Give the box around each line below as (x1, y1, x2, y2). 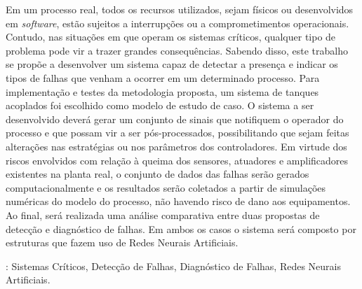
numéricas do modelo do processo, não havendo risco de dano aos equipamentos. (6, 194, 351, 209)
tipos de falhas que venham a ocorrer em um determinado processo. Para (6, 70, 320, 85)
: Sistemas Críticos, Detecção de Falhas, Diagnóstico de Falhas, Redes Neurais (6, 258, 342, 273)
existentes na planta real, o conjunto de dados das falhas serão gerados (6, 167, 309, 181)
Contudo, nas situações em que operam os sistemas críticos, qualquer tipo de (6, 29, 336, 44)
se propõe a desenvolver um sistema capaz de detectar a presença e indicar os (6, 57, 338, 71)
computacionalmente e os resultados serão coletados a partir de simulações (6, 180, 326, 195)
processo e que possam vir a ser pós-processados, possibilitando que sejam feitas (6, 125, 349, 140)
